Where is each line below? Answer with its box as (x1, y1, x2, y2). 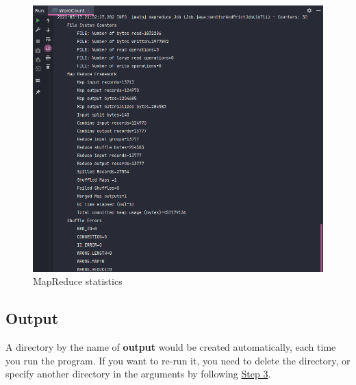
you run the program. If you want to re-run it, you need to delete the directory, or (5, 353, 351, 367)
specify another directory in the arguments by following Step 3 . (5, 367, 271, 381)
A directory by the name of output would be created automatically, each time (5, 340, 336, 354)
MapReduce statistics (33, 274, 123, 288)
